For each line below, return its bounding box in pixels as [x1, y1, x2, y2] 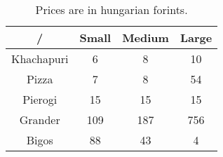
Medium [122, 29, 169, 46]
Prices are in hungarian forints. [35, 1, 188, 18]
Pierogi [22, 91, 58, 107]
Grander [19, 111, 60, 128]
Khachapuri [11, 50, 69, 67]
